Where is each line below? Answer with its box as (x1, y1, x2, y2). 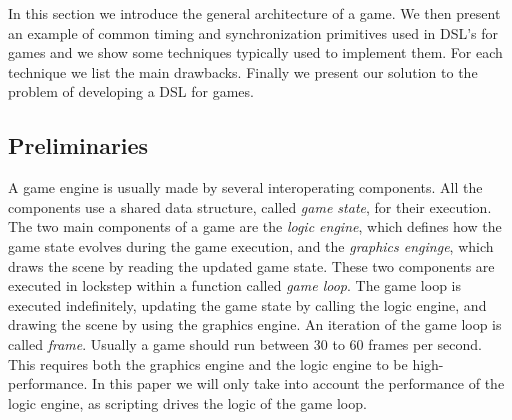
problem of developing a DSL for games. (8, 81, 254, 102)
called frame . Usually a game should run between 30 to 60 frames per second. (8, 333, 483, 354)
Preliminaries (8, 130, 149, 161)
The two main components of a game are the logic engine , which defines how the (8, 216, 502, 237)
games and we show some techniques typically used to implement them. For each (8, 42, 503, 63)
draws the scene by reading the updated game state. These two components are (8, 255, 495, 276)
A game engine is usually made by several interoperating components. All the (8, 177, 483, 198)
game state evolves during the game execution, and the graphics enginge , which (8, 235, 494, 256)
